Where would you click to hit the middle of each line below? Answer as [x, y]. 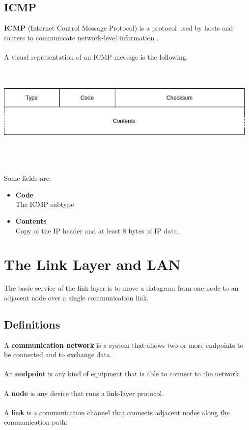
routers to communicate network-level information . [81, 37]
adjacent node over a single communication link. [76, 297]
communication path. [36, 422]
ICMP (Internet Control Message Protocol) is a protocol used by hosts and [119, 28]
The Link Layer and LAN [92, 264]
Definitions [32, 324]
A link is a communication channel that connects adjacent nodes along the [117, 412]
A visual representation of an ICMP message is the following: [96, 56]
